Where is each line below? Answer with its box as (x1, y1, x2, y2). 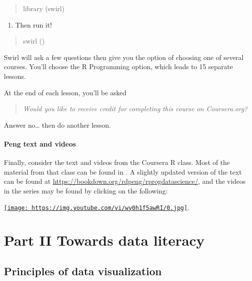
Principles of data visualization (4, 263, 162, 278)
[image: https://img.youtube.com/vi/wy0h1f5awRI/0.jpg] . (4, 202, 190, 212)
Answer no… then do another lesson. (4, 119, 111, 130)
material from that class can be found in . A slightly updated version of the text (4, 166, 242, 177)
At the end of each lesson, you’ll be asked (4, 87, 127, 97)
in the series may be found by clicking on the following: (4, 185, 168, 195)
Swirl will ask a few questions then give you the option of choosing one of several (4, 52, 244, 62)
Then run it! (15, 19, 52, 30)
